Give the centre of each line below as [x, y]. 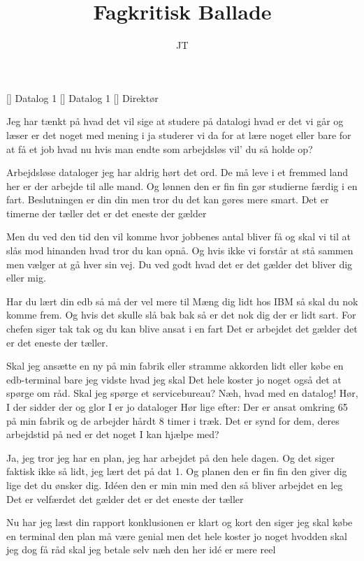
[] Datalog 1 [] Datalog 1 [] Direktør [82, 97]
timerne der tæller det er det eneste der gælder [107, 213]
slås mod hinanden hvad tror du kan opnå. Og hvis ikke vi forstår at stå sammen [180, 250]
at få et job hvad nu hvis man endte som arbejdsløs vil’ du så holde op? [160, 148]
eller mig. [26, 278]
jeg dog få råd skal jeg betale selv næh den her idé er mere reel [141, 549]
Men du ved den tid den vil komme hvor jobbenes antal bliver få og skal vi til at [179, 236]
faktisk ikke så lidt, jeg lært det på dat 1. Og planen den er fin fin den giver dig [177, 471]
